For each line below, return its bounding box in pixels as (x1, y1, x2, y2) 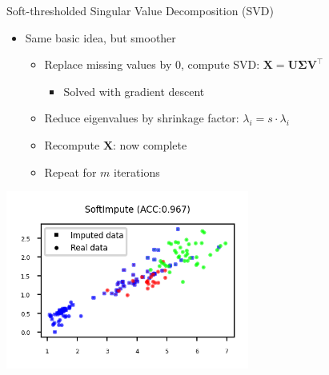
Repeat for (44, 163, 97, 180)
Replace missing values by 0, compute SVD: (44, 56, 260, 73)
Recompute (44, 136, 100, 153)
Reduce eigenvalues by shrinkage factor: (44, 110, 239, 126)
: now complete (113, 136, 187, 153)
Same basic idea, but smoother (25, 29, 176, 46)
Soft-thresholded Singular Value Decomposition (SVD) (6, 2, 274, 18)
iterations (114, 163, 160, 180)
